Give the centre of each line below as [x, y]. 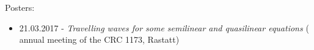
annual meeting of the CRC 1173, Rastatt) [99, 39]
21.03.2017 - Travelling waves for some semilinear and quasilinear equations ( [164, 27]
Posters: [20, 7]
